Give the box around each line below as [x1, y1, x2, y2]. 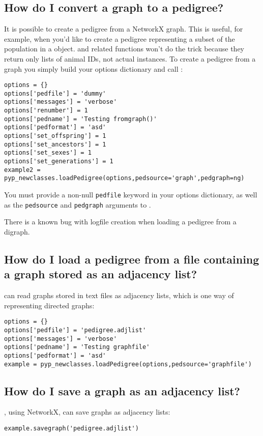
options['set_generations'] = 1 [4, 158, 113, 165]
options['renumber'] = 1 [4, 107, 88, 114]
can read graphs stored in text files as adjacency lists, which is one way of [4, 290, 234, 301]
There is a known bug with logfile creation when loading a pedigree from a [4, 216, 237, 227]
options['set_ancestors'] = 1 [4, 140, 106, 148]
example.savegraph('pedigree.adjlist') [4, 425, 139, 432]
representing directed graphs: [4, 300, 95, 310]
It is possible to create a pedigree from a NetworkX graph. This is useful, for [4, 23, 243, 34]
